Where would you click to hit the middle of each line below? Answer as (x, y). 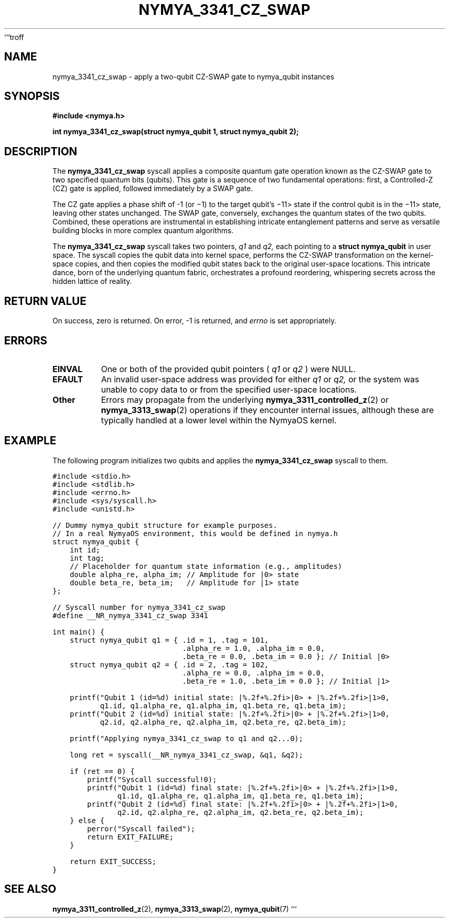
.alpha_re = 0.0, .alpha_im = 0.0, (253, 673)
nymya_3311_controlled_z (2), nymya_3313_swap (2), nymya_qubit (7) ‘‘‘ (175, 909)
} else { (87, 820)
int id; (85, 550)
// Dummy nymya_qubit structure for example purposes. (165, 525)
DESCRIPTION (41, 151)
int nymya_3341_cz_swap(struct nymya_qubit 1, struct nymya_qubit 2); (176, 132)
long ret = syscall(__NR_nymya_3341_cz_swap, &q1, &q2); (187, 755)
